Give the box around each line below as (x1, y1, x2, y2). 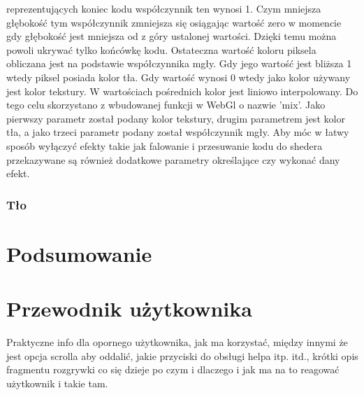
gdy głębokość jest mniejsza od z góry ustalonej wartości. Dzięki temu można (6, 29, 337, 43)
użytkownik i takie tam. (6, 375, 108, 390)
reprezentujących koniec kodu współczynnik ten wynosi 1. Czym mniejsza (6, 1, 321, 15)
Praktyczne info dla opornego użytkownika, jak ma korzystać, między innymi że (6, 335, 348, 349)
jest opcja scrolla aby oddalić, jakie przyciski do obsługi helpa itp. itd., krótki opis (6, 348, 358, 363)
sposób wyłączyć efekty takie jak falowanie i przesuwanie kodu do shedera (6, 138, 323, 153)
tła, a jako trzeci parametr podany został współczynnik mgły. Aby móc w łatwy (6, 125, 349, 139)
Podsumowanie (6, 239, 152, 268)
